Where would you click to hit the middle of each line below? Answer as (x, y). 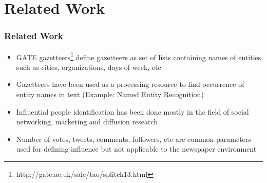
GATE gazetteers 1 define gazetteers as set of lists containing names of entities (139, 56)
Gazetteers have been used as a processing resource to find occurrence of (130, 84)
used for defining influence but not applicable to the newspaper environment (136, 149)
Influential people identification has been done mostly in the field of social (132, 111)
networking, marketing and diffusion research (87, 122)
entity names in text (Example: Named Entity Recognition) (110, 94)
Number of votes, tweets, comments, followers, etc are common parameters (133, 139)
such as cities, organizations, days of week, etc (89, 67)
